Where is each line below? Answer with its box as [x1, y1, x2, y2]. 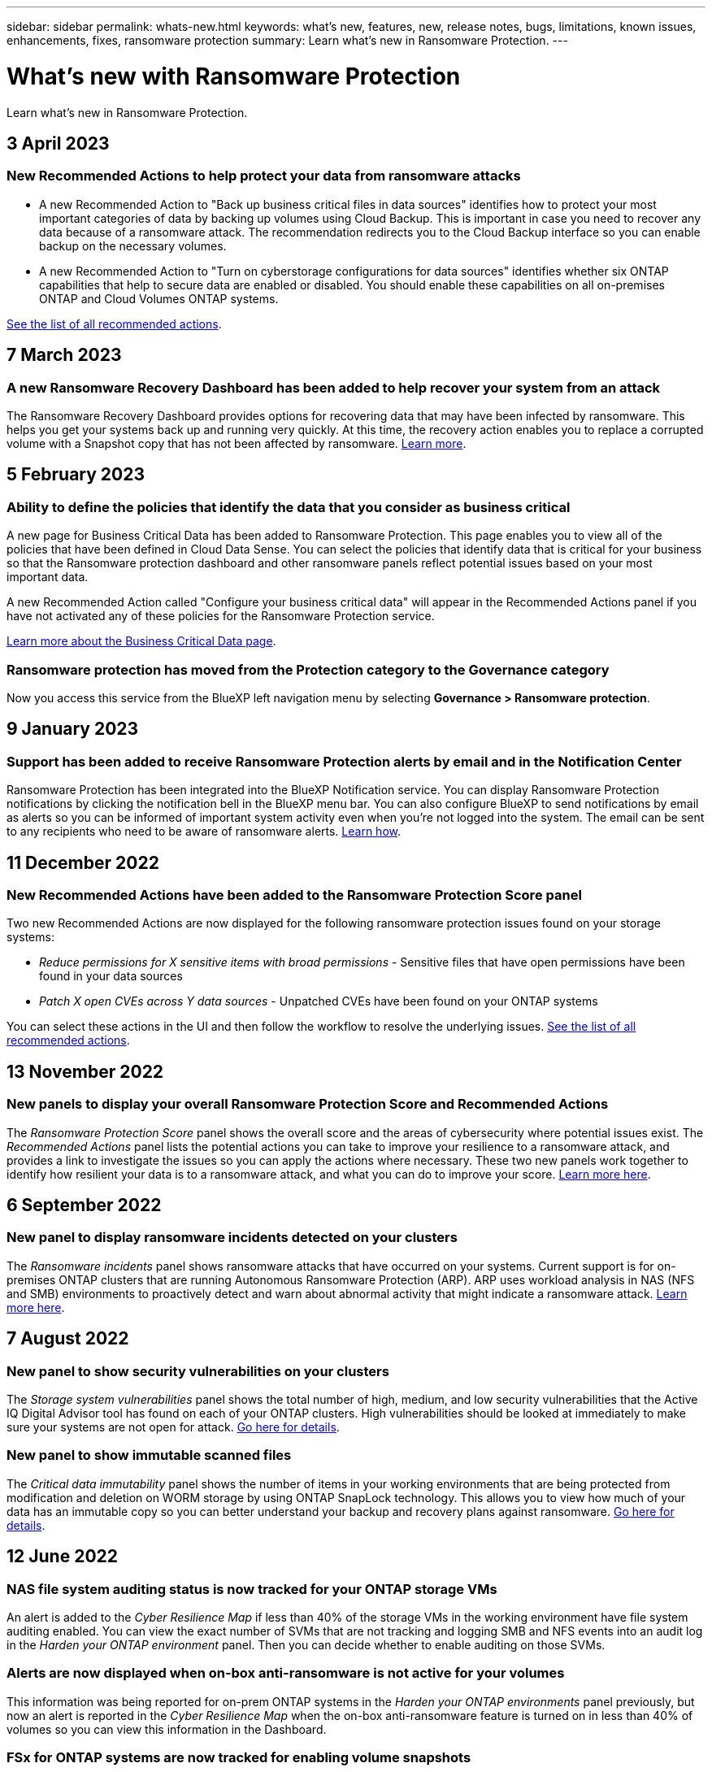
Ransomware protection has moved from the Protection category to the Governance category [7, 661, 610, 678]
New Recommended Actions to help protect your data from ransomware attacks [7, 167, 521, 185]
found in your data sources [39, 969, 183, 984]
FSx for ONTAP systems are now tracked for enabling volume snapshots [7, 1749, 471, 1766]
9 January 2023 [7, 719, 139, 740]
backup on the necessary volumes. [39, 238, 227, 253]
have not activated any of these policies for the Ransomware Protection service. [7, 609, 435, 623]
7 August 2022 [7, 1328, 129, 1349]
